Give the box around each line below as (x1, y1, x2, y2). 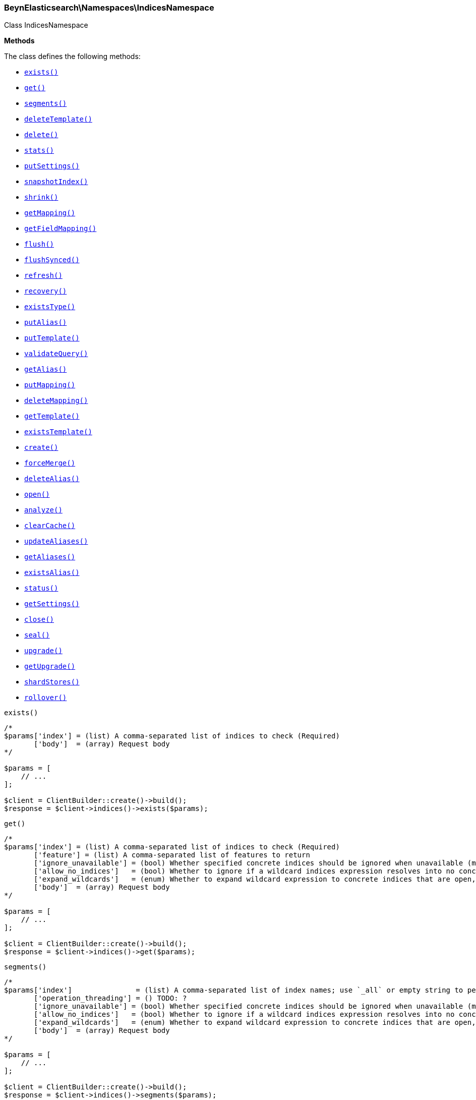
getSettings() (24, 600, 80, 608)
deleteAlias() (24, 475, 80, 483)
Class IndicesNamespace (4, 21, 88, 30)
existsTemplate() (24, 428, 92, 436)
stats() (24, 146, 54, 155)
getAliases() (24, 553, 76, 561)
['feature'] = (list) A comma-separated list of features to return (34, 851, 310, 859)
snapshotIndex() (24, 178, 88, 186)
